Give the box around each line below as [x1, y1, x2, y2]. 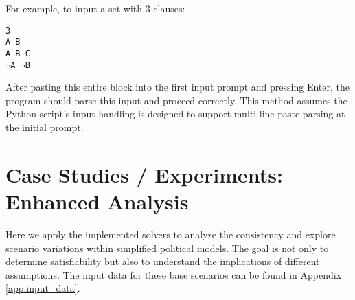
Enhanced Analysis [5, 187, 189, 215]
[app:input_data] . [5, 281, 80, 295]
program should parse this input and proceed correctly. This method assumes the [5, 93, 347, 107]
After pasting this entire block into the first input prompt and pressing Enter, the [5, 80, 350, 94]
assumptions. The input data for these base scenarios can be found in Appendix [5, 267, 342, 281]
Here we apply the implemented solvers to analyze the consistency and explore [5, 227, 336, 241]
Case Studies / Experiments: [5, 160, 283, 188]
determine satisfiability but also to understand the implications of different [5, 254, 320, 268]
